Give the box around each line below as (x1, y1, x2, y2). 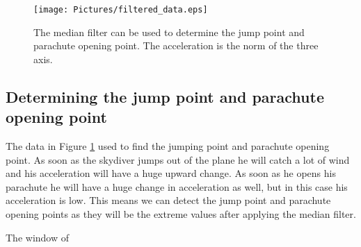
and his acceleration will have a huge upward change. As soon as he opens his (6, 166, 336, 180)
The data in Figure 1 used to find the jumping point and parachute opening (6, 139, 330, 153)
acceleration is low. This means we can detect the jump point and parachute (6, 193, 331, 207)
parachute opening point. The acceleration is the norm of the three (33, 38, 319, 53)
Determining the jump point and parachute (6, 85, 324, 107)
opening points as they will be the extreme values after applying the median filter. (6, 207, 356, 221)
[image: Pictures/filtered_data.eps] (33, 5, 208, 15)
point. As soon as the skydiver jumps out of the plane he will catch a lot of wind (6, 152, 350, 167)
